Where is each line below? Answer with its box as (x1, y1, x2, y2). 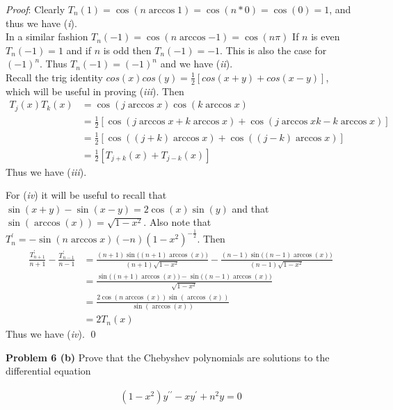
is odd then (103, 42, 152, 57)
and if (66, 42, 91, 57)
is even (311, 29, 340, 44)
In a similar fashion (6, 29, 88, 44)
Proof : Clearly (6, 2, 65, 16)
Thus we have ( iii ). (6, 164, 87, 179)
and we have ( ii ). (160, 56, 233, 71)
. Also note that (143, 215, 211, 229)
